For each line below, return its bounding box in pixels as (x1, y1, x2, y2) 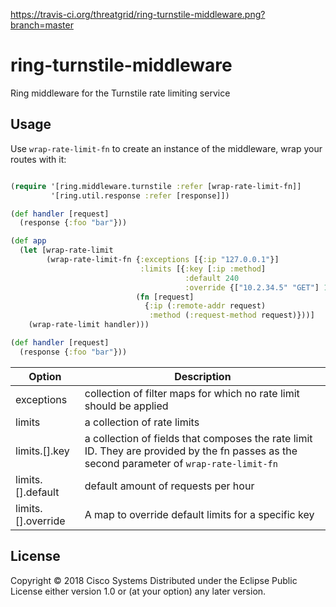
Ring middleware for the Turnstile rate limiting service (10, 87, 231, 99)
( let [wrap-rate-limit (19, 245, 114, 256)
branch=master (10, 19, 74, 31)
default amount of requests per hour (84, 479, 255, 493)
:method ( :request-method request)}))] (148, 310, 315, 321)
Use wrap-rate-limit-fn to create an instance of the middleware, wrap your (10, 142, 323, 154)
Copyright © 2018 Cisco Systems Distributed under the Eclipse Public (10, 574, 298, 586)
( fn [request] (135, 292, 195, 302)
